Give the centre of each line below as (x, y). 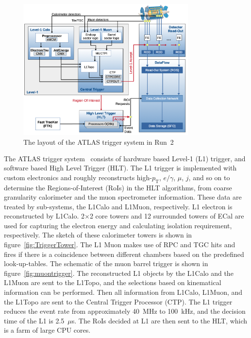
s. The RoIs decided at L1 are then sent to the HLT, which (159, 320)
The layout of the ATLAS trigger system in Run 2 (99, 142)
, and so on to (209, 177)
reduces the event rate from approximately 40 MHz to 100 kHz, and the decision (125, 311)
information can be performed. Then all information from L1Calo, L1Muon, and (123, 292)
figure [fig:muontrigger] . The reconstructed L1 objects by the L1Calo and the (119, 273)
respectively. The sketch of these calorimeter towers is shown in (98, 235)
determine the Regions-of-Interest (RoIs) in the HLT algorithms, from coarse (118, 187)
